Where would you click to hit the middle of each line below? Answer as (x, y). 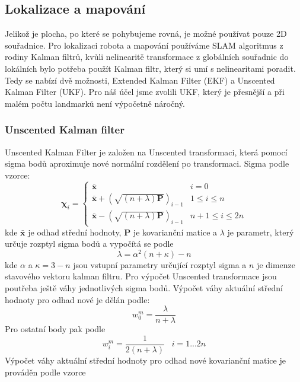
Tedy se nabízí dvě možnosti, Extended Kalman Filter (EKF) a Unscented (140, 80)
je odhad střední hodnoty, (75, 232)
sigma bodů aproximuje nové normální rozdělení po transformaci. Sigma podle (147, 163)
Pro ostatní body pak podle (55, 329)
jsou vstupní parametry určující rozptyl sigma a (160, 264)
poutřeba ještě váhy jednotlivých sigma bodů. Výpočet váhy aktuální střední (144, 288)
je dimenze (276, 264)
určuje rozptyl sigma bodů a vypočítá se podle (89, 243)
